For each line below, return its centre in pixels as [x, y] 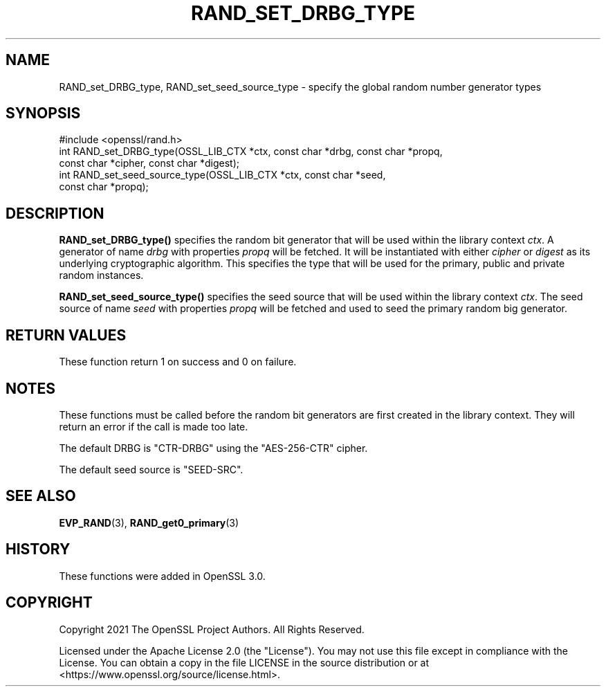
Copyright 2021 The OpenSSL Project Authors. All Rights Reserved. [212, 629]
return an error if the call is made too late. [154, 426]
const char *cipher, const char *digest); [149, 163]
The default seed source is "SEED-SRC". [151, 469]
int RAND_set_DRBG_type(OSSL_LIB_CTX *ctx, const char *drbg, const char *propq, [251, 152]
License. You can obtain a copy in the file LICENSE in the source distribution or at [244, 662]
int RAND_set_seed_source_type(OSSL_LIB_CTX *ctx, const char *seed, [222, 175]
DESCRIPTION [55, 213]
